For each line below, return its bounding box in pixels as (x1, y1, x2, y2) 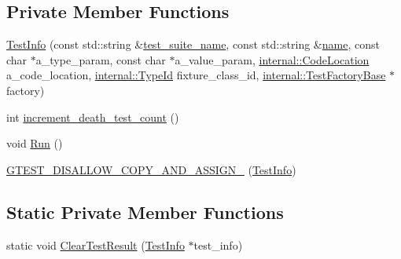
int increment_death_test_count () (6, 108, 179, 125)
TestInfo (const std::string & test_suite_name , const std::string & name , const (6, 36, 380, 53)
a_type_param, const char (35, 51, 166, 67)
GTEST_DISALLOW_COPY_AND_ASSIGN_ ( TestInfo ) (6, 161, 296, 177)
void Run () (6, 135, 63, 151)
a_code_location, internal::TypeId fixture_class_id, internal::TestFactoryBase (6, 67, 386, 83)
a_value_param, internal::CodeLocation (175, 51, 370, 67)
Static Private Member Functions (6, 199, 284, 224)
